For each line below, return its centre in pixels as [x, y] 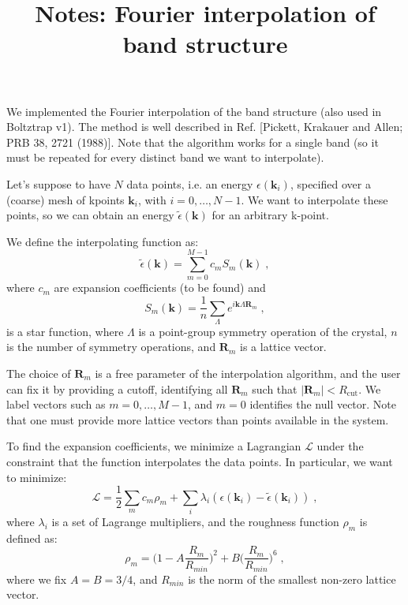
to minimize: [37, 477]
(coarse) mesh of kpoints [66, 199]
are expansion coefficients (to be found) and [160, 288]
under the [340, 446]
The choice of [39, 373]
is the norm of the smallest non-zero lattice [292, 579]
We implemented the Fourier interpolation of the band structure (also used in [194, 111]
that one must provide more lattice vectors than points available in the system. [198, 419]
